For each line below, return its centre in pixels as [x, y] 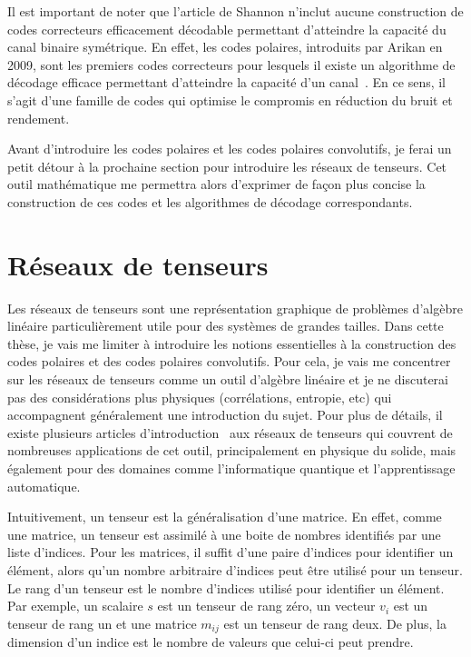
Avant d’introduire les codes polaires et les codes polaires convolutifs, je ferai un [230, 149]
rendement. [39, 118]
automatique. [44, 486]
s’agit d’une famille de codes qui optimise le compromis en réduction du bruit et [230, 100]
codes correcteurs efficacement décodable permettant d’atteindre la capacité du [227, 29]
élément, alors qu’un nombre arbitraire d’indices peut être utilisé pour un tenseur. [235, 569]
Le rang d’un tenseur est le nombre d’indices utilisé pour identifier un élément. [226, 587]
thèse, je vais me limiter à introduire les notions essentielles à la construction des [232, 343]
